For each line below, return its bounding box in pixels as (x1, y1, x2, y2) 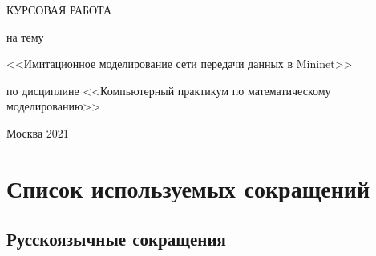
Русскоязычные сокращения (6, 226, 226, 251)
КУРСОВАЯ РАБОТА (6, 2, 112, 18)
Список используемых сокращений (6, 171, 370, 204)
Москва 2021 (6, 124, 69, 141)
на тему (6, 28, 44, 45)
